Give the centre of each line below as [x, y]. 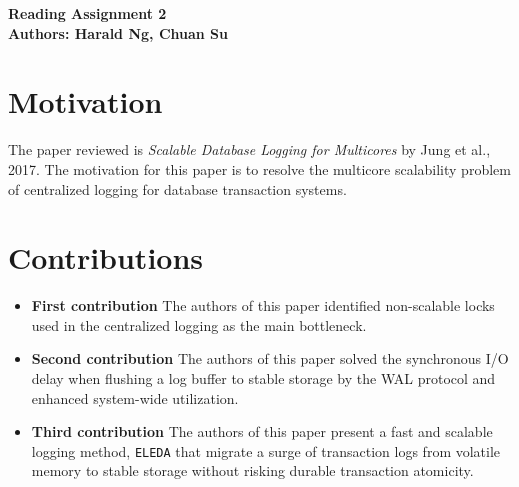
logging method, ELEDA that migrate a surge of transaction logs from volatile [266, 450]
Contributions [106, 257]
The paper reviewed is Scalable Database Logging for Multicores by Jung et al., [249, 149]
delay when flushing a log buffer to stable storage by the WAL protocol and [263, 378]
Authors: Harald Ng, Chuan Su [118, 32]
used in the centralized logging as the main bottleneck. [199, 324]
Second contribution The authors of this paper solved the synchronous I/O [270, 358]
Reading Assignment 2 [87, 13]
